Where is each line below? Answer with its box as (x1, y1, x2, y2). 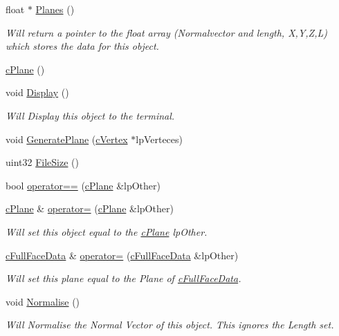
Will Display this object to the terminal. (6, 108, 175, 122)
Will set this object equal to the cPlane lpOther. (6, 224, 208, 239)
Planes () (35, 2, 75, 16)
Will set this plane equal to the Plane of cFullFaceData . (6, 271, 241, 286)
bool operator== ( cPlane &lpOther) (6, 178, 161, 192)
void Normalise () (6, 294, 80, 308)
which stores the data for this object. (6, 39, 159, 53)
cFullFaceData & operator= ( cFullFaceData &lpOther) (6, 248, 239, 262)
